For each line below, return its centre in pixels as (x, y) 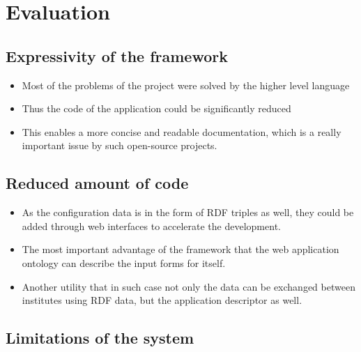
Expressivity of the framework (117, 55)
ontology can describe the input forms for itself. (124, 262)
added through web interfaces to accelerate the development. (151, 225)
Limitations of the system (100, 338)
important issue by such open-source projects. (120, 145)
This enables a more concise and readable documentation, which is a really (182, 131)
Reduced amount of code (97, 183)
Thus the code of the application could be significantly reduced (156, 108)
